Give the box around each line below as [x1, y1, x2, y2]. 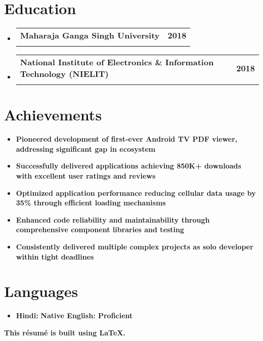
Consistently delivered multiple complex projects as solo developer [16, 241, 253, 251]
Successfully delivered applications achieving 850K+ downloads [16, 160, 241, 171]
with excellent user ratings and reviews [16, 170, 156, 181]
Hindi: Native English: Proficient [16, 310, 133, 321]
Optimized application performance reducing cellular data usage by [16, 187, 256, 198]
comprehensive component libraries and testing [16, 224, 185, 235]
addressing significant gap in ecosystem [16, 143, 156, 154]
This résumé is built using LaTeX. [4, 327, 125, 337]
